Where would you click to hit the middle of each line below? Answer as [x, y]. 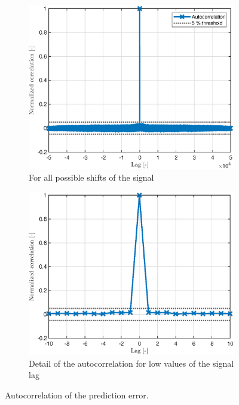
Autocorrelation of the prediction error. [77, 395]
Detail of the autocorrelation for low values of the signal [131, 363]
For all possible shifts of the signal [91, 177]
